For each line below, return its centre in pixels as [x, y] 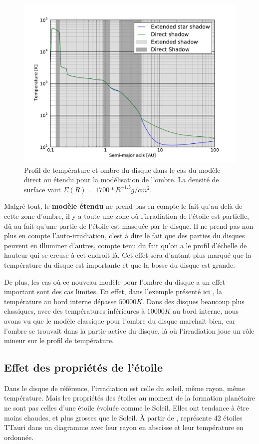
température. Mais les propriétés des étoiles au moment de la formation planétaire [130, 398]
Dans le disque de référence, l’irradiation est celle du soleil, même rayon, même [125, 388]
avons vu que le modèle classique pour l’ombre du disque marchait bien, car [120, 320]
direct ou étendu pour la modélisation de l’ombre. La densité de [122, 180]
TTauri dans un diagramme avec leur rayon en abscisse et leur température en [124, 427]
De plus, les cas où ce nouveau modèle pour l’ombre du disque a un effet [115, 281]
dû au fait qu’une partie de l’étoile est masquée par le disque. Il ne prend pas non [129, 225]
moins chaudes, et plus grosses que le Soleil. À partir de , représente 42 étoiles [123, 417]
